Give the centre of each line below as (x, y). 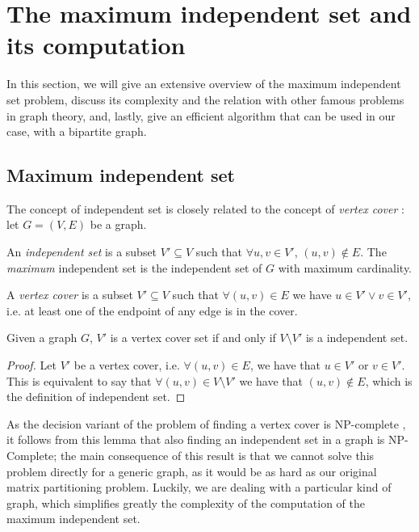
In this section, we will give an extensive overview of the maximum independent (204, 84)
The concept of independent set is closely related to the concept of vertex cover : (205, 208)
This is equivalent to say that (79, 380)
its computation (96, 45)
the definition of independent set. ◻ (96, 397)
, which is (389, 380)
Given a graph (42, 338)
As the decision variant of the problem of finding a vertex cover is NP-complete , (206, 423)
